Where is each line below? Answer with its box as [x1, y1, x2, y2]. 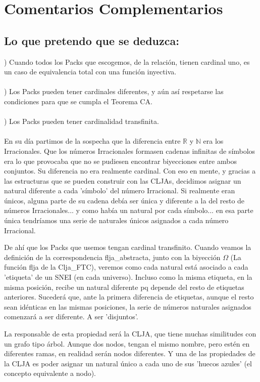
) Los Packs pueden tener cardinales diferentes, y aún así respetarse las [4, 86, 224, 97]
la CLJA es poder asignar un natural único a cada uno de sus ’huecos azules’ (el [4, 358, 252, 368]
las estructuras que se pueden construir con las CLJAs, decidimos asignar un [4, 175, 241, 186]
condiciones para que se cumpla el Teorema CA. [4, 96, 152, 106]
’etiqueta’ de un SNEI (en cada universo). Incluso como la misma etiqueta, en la [4, 272, 252, 282]
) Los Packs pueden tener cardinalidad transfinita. [4, 116, 159, 126]
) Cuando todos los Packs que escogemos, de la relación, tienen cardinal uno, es [4, 56, 250, 67]
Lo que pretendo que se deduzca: [4, 32, 179, 48]
